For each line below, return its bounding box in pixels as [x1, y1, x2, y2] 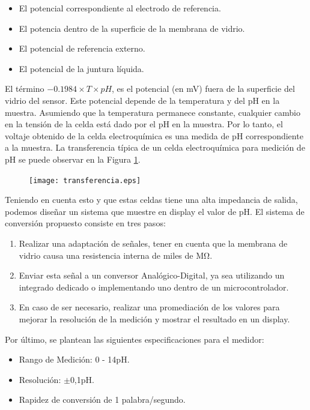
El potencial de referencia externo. [19, 42, 145, 55]
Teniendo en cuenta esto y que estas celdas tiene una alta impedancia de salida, [5, 193, 298, 206]
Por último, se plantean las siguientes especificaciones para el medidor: [5, 333, 264, 345]
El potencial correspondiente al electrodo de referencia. [19, 2, 221, 14]
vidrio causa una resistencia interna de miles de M [19, 249, 204, 261]
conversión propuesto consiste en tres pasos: [5, 217, 166, 229]
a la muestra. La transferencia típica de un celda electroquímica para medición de [5, 141, 305, 154]
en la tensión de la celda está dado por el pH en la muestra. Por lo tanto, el [5, 118, 283, 130]
